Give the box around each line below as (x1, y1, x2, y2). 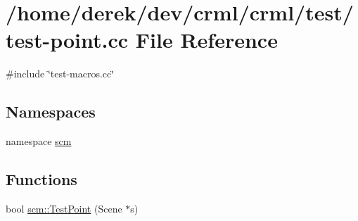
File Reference (135, 25, 278, 54)
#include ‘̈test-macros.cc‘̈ (6, 66, 115, 81)
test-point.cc (6, 25, 129, 54)
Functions (6, 168, 77, 190)
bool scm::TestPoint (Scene (6, 201, 122, 215)
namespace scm (6, 134, 72, 149)
